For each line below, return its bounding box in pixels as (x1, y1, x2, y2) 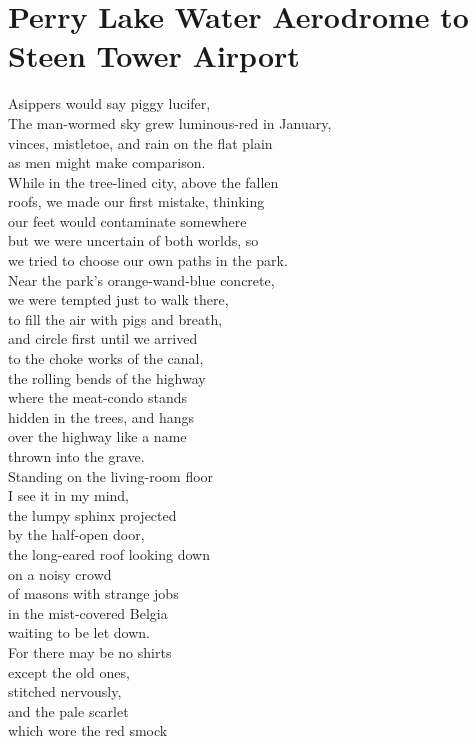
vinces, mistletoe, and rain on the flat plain (8, 132, 273, 153)
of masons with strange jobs (8, 583, 179, 604)
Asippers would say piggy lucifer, (8, 93, 211, 114)
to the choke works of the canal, (8, 348, 204, 369)
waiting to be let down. (8, 622, 150, 643)
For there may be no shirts (8, 641, 172, 662)
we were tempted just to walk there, (8, 289, 229, 310)
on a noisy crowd (8, 563, 112, 584)
